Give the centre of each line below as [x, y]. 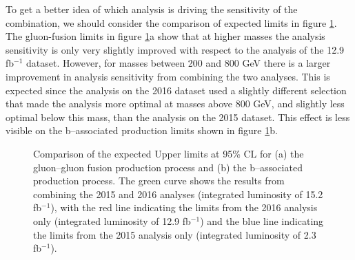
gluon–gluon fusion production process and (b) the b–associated [168, 167]
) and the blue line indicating [262, 220]
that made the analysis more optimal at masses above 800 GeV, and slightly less [175, 104]
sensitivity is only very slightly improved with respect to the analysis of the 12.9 [175, 49]
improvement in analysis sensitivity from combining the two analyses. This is [168, 76]
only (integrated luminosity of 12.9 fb [112, 220]
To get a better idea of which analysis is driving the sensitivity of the [152, 9]
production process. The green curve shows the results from [159, 181]
